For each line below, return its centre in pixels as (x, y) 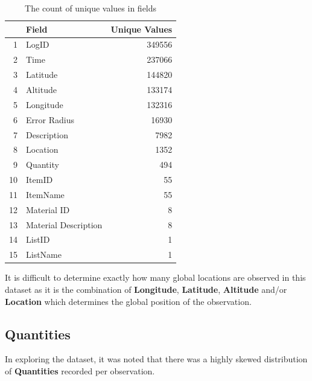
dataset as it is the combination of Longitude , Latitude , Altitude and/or (146, 289)
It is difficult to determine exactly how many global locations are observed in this (155, 277)
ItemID (40, 180)
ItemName (45, 194)
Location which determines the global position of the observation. (128, 301)
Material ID (48, 209)
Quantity (43, 165)
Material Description (64, 224)
